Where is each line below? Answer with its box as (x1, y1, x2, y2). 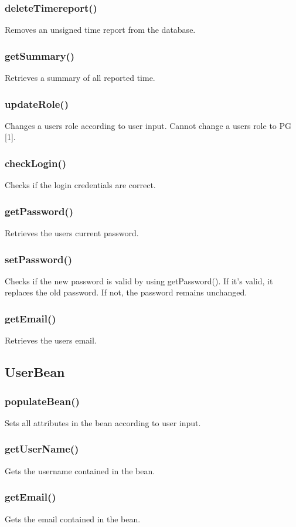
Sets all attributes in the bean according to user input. (5, 416, 201, 429)
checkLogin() (5, 155, 67, 170)
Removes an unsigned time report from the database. (5, 23, 196, 36)
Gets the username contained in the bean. (5, 464, 155, 477)
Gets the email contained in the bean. (5, 512, 141, 525)
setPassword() (5, 251, 73, 266)
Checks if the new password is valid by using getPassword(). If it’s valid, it (5, 274, 273, 287)
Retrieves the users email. (5, 334, 97, 346)
